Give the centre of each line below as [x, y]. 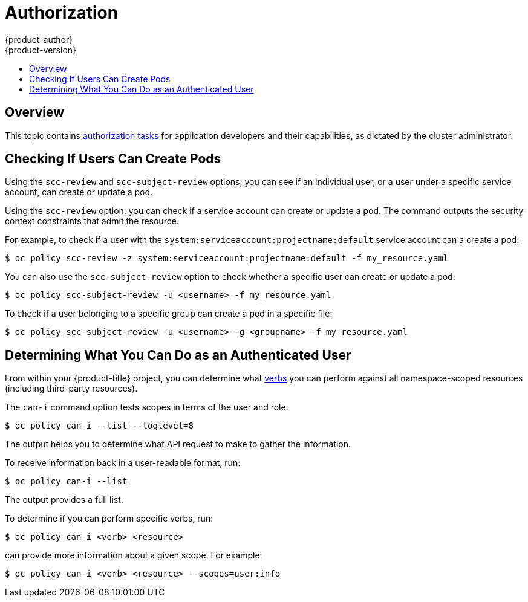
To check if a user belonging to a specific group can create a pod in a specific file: [169, 314]
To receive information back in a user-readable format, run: [123, 463]
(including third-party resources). [71, 389]
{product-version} [41, 50]
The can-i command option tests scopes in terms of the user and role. [147, 407]
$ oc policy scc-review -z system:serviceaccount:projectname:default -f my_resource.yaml [227, 258]
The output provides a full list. [64, 500]
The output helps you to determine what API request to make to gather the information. [178, 444]
